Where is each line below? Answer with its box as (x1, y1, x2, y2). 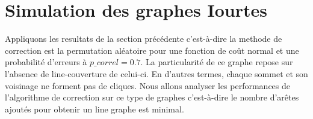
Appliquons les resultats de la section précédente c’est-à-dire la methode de (5, 32, 282, 45)
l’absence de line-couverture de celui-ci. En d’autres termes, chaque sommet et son (5, 67, 308, 80)
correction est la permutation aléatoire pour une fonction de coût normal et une (5, 44, 299, 56)
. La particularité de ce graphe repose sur (140, 56, 293, 68)
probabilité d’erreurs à (5, 56, 87, 68)
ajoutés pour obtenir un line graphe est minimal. (5, 102, 184, 115)
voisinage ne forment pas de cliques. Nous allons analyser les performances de (5, 79, 291, 91)
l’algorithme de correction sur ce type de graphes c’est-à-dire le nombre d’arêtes (5, 91, 299, 103)
